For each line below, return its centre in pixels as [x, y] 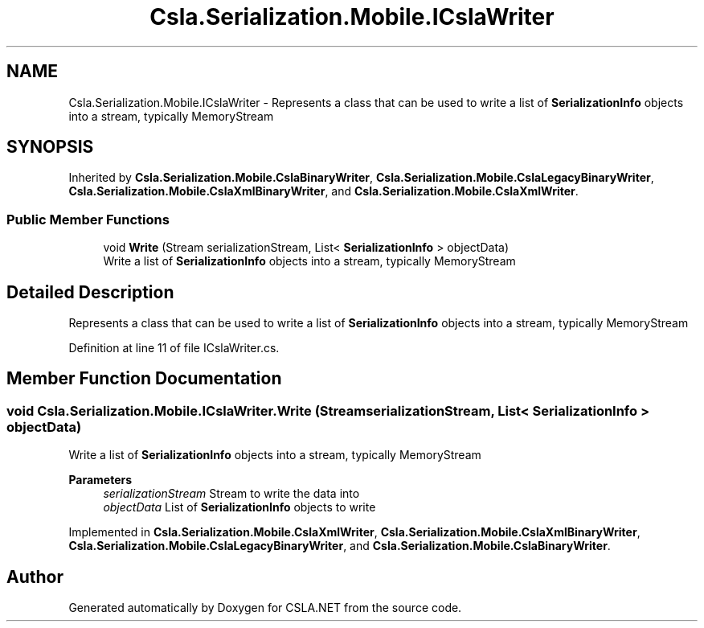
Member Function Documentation [144, 379]
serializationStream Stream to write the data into [231, 494]
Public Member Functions [88, 219]
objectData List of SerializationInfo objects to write [239, 507]
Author [35, 577]
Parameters [100, 480]
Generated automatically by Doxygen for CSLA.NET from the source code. [265, 608]
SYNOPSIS [50, 147]
